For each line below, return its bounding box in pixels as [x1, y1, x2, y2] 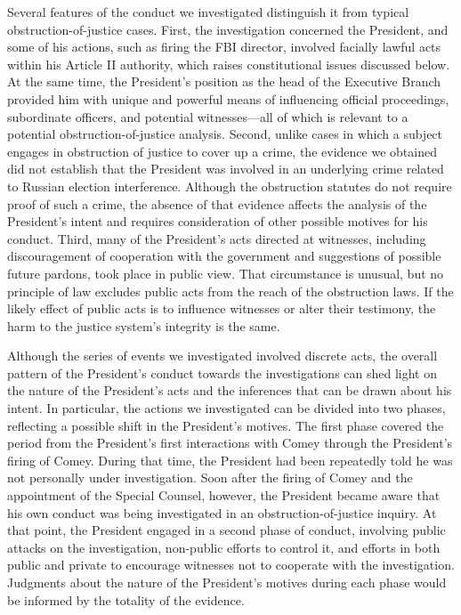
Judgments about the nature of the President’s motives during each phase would [7, 573, 447, 591]
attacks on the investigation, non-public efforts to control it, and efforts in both [7, 538, 441, 556]
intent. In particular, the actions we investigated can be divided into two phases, [7, 399, 446, 417]
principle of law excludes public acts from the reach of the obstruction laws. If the [7, 281, 454, 300]
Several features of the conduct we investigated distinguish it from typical [7, 3, 409, 20]
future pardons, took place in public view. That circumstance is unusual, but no [7, 263, 444, 282]
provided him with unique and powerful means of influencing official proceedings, [7, 89, 449, 108]
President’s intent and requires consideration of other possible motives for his [7, 212, 428, 231]
